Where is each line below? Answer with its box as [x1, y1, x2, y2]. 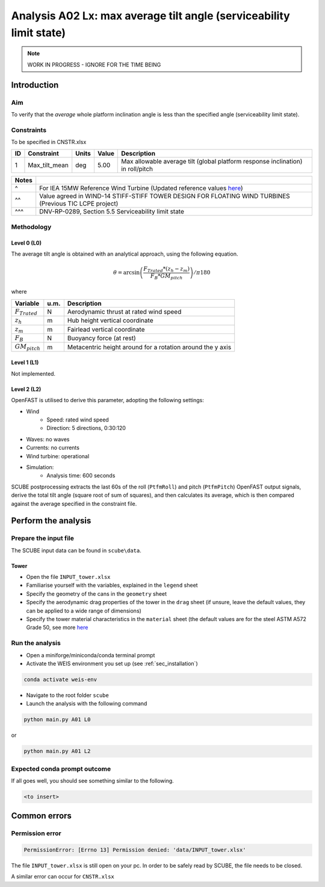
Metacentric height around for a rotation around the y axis [67, 342, 232, 351]
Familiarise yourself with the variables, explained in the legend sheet [26, 582, 198, 589]
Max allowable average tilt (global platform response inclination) [121, 157, 303, 166]
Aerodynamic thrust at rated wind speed [67, 308, 182, 316]
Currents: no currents [26, 444, 79, 452]
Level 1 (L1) [11, 359, 39, 366]
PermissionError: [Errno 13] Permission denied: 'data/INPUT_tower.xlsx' [23, 847, 246, 853]
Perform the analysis [11, 516, 91, 526]
